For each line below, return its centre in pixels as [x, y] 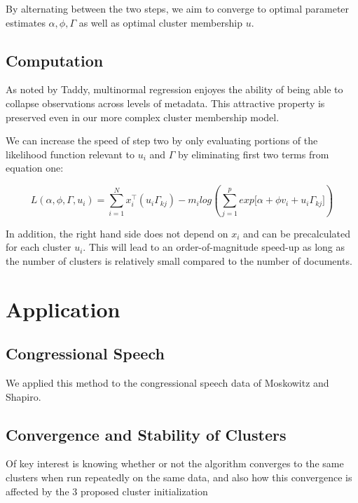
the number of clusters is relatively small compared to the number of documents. [179, 260]
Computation [55, 60]
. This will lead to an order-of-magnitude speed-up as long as [214, 247]
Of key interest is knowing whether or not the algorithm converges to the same [175, 463]
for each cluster [39, 247]
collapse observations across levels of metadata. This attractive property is [165, 103]
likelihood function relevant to [70, 154]
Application [63, 309]
